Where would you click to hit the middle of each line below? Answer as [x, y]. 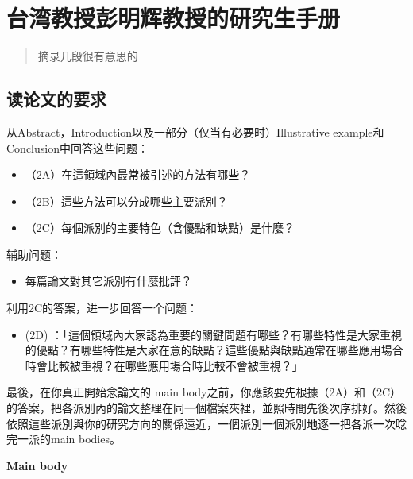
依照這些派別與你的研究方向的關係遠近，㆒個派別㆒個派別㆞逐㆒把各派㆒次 [201, 423]
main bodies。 [85, 439]
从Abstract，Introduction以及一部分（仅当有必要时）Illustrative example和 [195, 131]
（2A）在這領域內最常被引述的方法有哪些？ [138, 174]
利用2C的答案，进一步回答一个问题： [102, 308]
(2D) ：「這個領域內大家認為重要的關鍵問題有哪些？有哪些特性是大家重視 [214, 334]
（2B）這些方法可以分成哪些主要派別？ [126, 201]
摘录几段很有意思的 [88, 56]
